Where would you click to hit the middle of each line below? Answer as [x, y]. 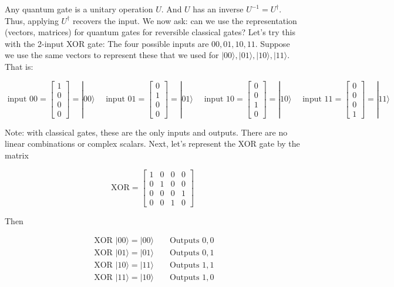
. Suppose [272, 43]
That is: [19, 66]
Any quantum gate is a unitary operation [79, 9]
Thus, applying [32, 20]
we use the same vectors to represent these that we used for [112, 55]
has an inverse [218, 9]
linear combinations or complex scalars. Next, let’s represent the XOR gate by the [152, 143]
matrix [17, 155]
